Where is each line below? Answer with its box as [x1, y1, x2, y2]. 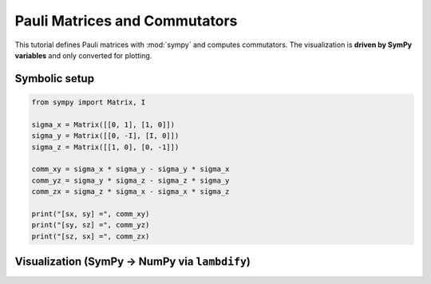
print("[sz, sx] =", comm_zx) [31, 231, 150, 241]
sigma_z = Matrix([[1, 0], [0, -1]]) [31, 142, 180, 152]
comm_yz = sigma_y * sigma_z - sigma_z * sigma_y [31, 176, 230, 185]
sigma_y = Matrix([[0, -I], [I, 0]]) [31, 132, 180, 140]
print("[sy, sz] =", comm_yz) [31, 220, 150, 230]
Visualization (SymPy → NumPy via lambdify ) [14, 255, 251, 269]
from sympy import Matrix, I [31, 97, 146, 107]
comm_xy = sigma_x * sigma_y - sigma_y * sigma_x [31, 164, 230, 174]
